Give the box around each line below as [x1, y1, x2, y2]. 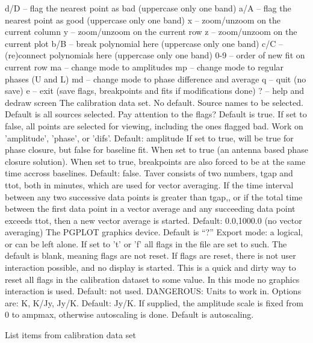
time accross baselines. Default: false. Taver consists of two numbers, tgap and [5, 167, 293, 179]
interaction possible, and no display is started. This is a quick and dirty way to [5, 261, 296, 274]
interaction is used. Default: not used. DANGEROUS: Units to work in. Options [5, 285, 302, 297]
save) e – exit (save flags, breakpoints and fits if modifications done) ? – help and [5, 84, 305, 97]
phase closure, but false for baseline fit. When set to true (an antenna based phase [5, 143, 308, 156]
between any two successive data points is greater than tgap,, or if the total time [5, 190, 303, 203]
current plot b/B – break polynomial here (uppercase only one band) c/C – [5, 37, 284, 49]
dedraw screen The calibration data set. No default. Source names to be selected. [5, 96, 303, 108]
